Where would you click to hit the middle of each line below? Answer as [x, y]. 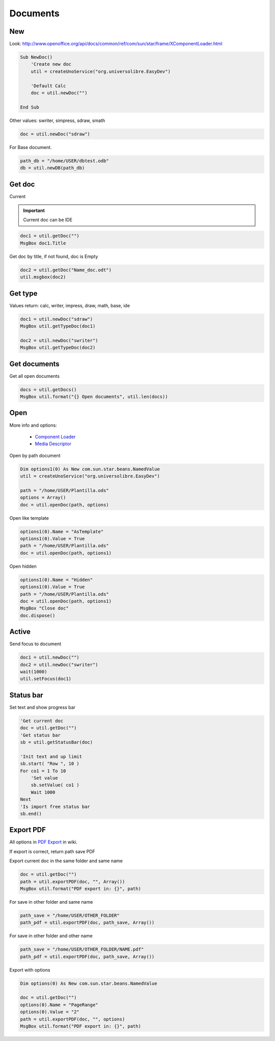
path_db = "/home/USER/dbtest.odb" [64, 161]
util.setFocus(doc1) [46, 679]
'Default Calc [48, 86]
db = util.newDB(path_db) [52, 168]
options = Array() [43, 498]
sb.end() [31, 814]
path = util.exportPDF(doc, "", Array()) [73, 881]
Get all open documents [34, 376]
